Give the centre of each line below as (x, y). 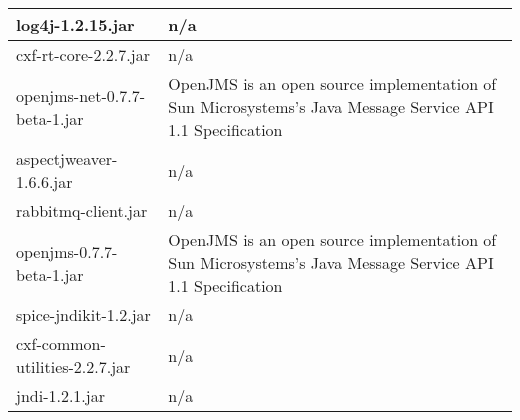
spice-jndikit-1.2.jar (83, 314)
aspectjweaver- (67, 158)
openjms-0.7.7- (67, 251)
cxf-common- (61, 343)
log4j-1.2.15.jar (75, 24)
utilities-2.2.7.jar (73, 366)
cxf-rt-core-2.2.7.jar (83, 54)
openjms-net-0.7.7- (80, 95)
